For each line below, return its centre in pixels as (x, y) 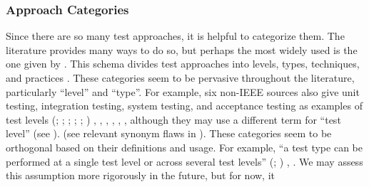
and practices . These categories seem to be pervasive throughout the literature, (180, 78)
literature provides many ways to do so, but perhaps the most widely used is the (182, 49)
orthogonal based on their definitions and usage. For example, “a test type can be (184, 147)
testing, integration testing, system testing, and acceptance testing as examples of (184, 106)
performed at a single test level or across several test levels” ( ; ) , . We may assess (184, 161)
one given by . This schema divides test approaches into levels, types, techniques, (183, 64)
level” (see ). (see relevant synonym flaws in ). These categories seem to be (169, 133)
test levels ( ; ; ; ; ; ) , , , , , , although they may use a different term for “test (173, 119)
